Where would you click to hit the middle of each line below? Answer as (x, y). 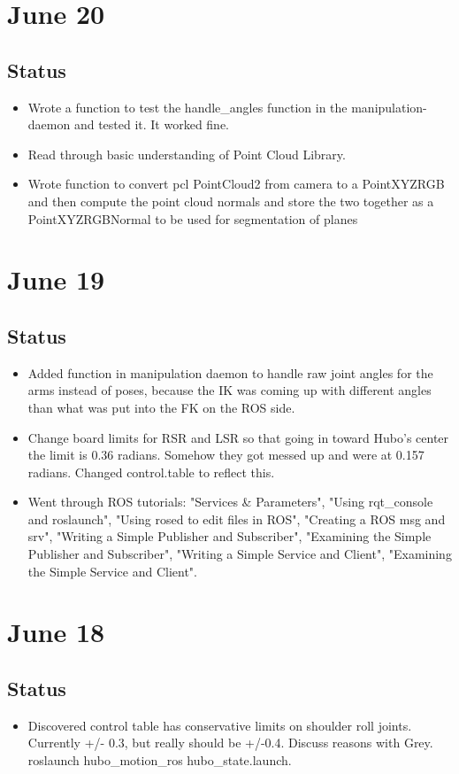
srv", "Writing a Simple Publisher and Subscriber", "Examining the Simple (229, 536)
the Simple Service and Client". (112, 571)
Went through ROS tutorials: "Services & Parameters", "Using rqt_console (230, 502)
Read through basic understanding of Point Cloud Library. (187, 154)
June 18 (56, 632)
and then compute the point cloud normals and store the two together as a (231, 201)
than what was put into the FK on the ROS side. (161, 407)
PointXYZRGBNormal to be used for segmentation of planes (193, 218)
